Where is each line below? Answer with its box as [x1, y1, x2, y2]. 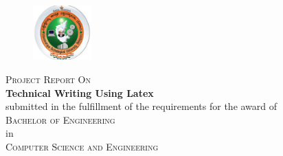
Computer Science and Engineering [5, 139, 159, 153]
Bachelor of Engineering [5, 112, 115, 126]
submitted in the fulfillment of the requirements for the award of [5, 99, 278, 113]
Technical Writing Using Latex [5, 85, 154, 100]
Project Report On [5, 71, 91, 86]
